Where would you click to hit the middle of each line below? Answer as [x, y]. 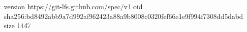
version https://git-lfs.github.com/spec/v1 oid [73, 6]
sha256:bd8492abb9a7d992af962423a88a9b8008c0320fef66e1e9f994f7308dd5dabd [123, 16]
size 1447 [17, 25]
